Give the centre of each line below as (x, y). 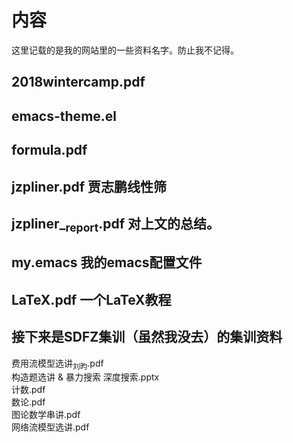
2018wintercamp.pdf (78, 82)
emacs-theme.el (64, 116)
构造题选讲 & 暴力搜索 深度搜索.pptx (85, 377)
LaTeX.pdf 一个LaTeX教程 (91, 299)
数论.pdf (28, 402)
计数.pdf (28, 390)
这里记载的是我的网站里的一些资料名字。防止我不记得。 (125, 50)
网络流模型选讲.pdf (50, 427)
